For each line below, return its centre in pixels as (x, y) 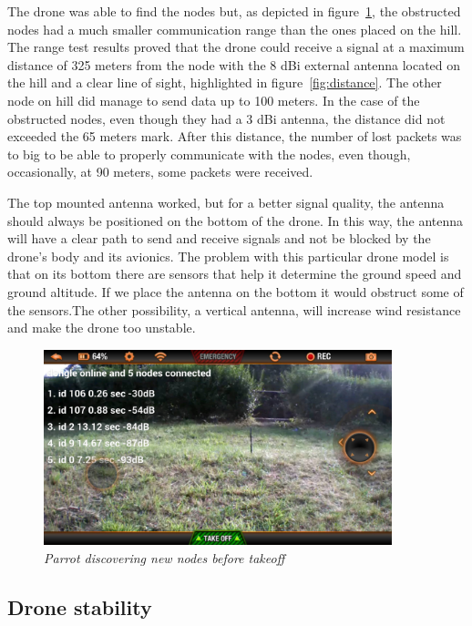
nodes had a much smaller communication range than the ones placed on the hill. (235, 29)
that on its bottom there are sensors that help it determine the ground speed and (235, 274)
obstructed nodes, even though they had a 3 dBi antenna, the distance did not (226, 118)
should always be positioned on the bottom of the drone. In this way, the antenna (236, 220)
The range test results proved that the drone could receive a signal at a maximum (236, 47)
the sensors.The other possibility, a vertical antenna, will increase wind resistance (234, 309)
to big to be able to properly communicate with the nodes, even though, (209, 154)
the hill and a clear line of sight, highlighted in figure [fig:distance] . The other (225, 82)
